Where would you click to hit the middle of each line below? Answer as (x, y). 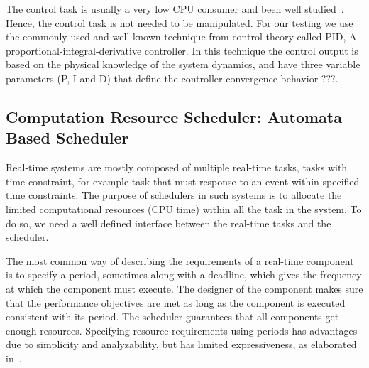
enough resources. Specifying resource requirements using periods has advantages (182, 330)
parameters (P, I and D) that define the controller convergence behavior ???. (172, 78)
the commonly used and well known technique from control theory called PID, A (181, 37)
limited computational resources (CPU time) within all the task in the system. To (184, 209)
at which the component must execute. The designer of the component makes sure (184, 288)
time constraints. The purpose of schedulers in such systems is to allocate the (174, 195)
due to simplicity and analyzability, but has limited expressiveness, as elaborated (181, 344)
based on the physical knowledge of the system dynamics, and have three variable (183, 64)
